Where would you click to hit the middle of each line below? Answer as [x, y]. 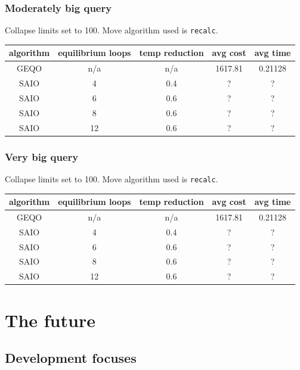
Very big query [42, 156]
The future [50, 320]
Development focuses [71, 358]
